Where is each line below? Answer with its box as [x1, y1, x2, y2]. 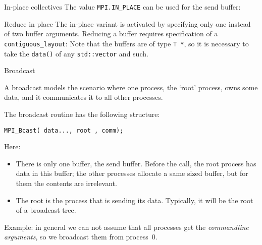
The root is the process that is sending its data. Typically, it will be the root [16, 195, 253, 205]
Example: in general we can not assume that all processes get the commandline [4, 221, 249, 232]
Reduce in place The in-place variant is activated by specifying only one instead [4, 18, 251, 29]
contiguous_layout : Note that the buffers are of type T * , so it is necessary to [4, 38, 249, 48]
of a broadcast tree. [16, 205, 76, 215]
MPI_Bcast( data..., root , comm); [4, 127, 124, 134]
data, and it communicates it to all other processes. [4, 92, 163, 102]
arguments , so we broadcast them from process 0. [4, 231, 158, 242]
